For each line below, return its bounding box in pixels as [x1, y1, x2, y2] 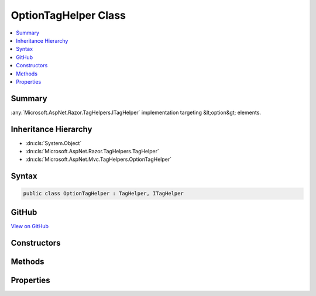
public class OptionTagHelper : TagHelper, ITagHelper [23, 190, 184, 197]
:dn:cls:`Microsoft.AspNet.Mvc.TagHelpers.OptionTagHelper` [25, 156, 172, 163]
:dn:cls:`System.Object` [25, 139, 82, 146]
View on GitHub [11, 222, 49, 229]
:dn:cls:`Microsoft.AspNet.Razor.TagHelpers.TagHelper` [25, 148, 159, 155]
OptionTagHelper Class [11, 9, 126, 22]
